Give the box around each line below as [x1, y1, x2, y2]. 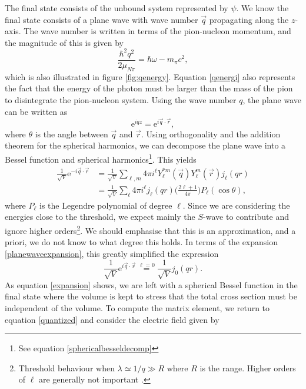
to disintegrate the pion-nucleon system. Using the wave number [5, 93, 237, 106]
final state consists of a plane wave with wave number [5, 13, 198, 25]
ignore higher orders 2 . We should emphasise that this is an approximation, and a [5, 222, 296, 236]
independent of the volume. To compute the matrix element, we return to [5, 301, 270, 314]
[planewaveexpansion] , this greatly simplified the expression [5, 247, 219, 259]
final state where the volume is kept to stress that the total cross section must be [5, 290, 297, 302]
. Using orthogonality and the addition [141, 127, 281, 140]
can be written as [5, 105, 68, 117]
